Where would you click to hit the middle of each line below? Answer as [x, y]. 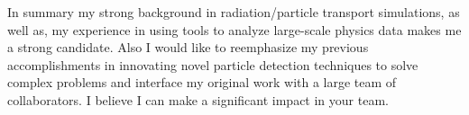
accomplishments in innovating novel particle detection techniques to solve [213, 64]
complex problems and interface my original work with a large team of [202, 82]
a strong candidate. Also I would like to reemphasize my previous [188, 47]
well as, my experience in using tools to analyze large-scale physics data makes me [234, 29]
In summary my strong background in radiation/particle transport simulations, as [234, 12]
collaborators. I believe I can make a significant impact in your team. [198, 99]
